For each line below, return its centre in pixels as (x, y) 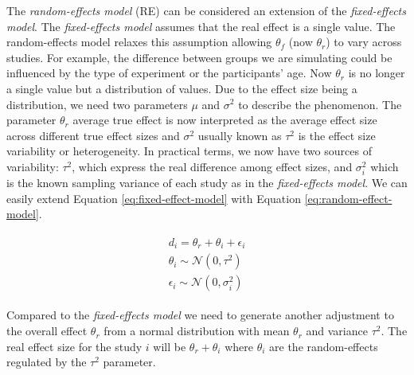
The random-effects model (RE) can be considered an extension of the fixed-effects (206, 10)
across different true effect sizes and (93, 135)
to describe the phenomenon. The (320, 104)
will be (170, 346)
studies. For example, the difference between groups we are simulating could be (199, 57)
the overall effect (47, 331)
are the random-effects (324, 346)
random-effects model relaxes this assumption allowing (139, 42)
